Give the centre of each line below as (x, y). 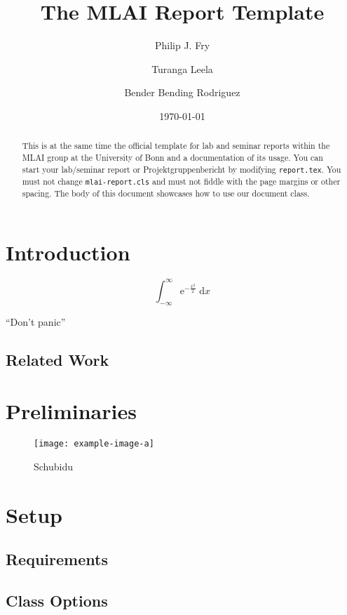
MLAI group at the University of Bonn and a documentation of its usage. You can (172, 157)
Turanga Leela (182, 68)
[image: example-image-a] (94, 444)
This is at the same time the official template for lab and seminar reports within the (176, 146)
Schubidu (54, 466)
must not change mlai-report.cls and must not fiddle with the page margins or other (181, 181)
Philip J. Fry (182, 45)
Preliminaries (71, 411)
